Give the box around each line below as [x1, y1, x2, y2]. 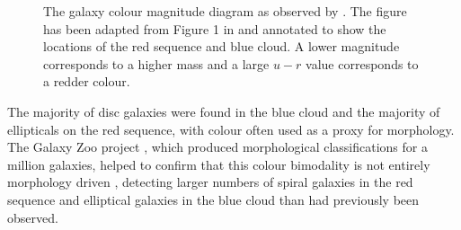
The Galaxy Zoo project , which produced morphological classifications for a [7, 137, 428, 156]
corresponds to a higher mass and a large [43, 54, 270, 73]
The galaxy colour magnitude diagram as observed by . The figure [43, 2, 407, 20]
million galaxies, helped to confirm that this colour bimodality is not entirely [7, 155, 430, 173]
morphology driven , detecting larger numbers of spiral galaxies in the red [7, 172, 413, 191]
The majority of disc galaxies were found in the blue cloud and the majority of [7, 102, 440, 120]
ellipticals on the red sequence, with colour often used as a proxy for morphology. [7, 119, 455, 138]
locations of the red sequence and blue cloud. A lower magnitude [43, 37, 400, 56]
